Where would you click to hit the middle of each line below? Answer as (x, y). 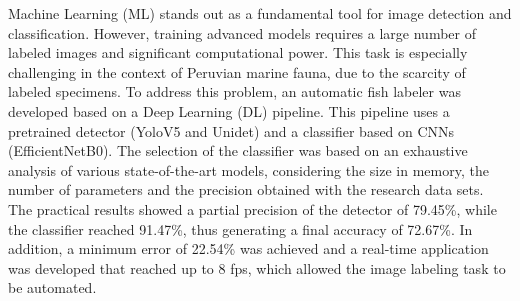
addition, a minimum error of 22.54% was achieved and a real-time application (248, 248)
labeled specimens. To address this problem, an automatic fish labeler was (234, 91)
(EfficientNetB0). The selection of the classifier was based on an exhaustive (238, 150)
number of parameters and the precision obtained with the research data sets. (246, 189)
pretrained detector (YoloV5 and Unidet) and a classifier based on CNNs (231, 130)
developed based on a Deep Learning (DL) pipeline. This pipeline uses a (229, 110)
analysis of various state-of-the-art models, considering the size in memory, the (248, 169)
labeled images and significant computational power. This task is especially (238, 52)
